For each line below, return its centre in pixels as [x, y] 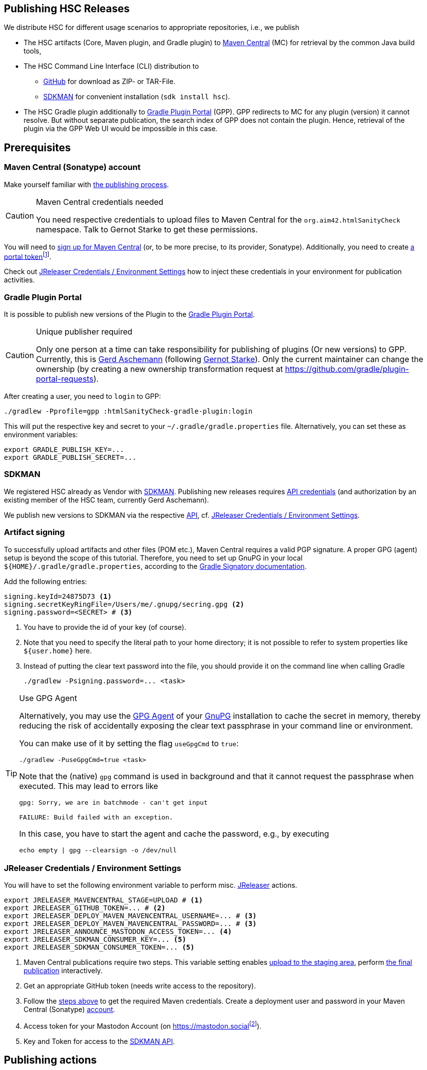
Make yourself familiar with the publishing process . [86, 184]
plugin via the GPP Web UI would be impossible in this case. [121, 129]
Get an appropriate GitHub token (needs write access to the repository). [140, 986]
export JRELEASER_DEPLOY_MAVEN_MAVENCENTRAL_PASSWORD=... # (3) [130, 924]
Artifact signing [34, 532]
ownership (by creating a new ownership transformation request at [159, 369]
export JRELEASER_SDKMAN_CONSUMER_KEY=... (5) [95, 940]
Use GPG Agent [48, 698]
